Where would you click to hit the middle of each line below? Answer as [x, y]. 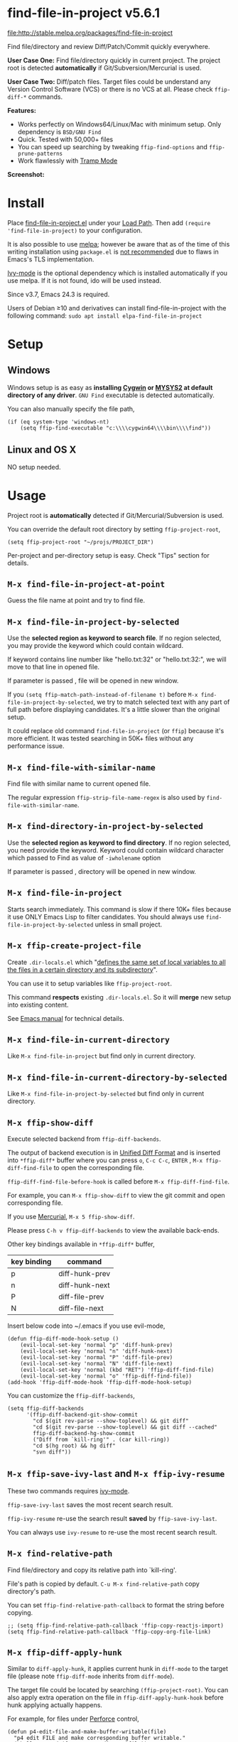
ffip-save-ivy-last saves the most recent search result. [90, 1505]
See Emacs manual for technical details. [66, 1018]
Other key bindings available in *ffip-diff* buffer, [81, 1244]
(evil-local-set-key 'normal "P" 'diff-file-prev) [97, 1357]
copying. [20, 1612]
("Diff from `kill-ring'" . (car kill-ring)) [102, 1439]
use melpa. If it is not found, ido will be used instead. [85, 280]
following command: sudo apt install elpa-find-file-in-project [105, 315]
